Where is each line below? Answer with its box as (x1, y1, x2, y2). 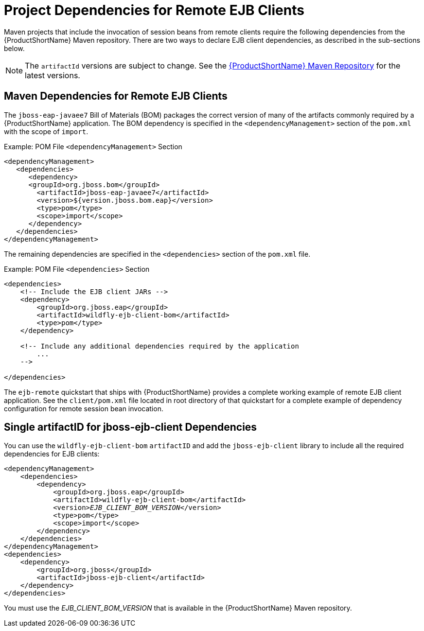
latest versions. (25, 70, 80, 80)
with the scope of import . (4, 127, 88, 136)
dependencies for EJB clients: (4, 450, 100, 458)
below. (4, 44, 25, 53)
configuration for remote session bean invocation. (4, 404, 163, 413)
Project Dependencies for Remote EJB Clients (4, 2, 304, 18)
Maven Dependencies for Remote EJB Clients (4, 90, 228, 103)
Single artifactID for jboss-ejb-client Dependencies (4, 421, 257, 434)
